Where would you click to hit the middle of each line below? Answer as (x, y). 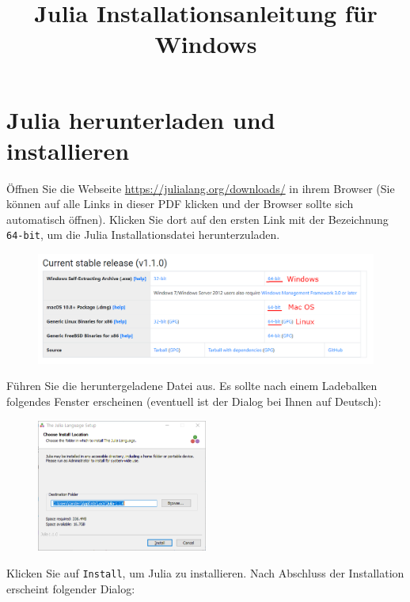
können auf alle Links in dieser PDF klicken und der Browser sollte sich (180, 204)
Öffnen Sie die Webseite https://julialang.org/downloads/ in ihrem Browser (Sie (201, 188)
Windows (206, 44)
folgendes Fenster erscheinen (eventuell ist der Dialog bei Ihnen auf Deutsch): (194, 401)
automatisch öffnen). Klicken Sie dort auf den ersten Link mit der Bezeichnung (197, 219)
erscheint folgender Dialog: (71, 588)
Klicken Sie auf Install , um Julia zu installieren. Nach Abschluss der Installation (205, 573)
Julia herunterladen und (141, 119)
